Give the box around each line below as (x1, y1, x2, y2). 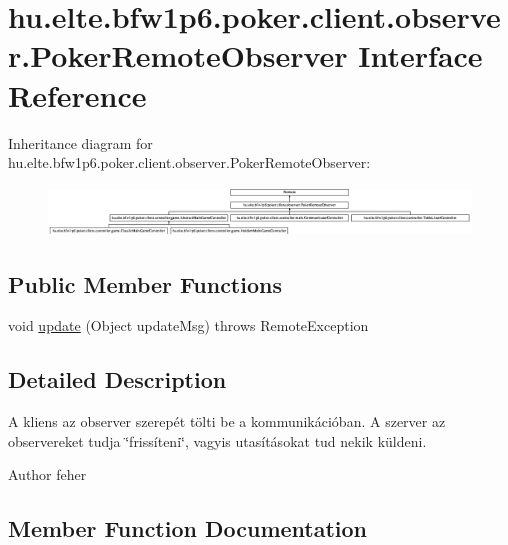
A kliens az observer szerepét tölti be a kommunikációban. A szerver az (8, 411, 446, 432)
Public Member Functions (8, 268, 282, 299)
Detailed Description (8, 364, 227, 395)
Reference (8, 74, 147, 115)
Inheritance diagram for (8, 132, 153, 153)
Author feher (8, 464, 87, 485)
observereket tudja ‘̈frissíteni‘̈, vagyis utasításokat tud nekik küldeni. (8, 430, 427, 451)
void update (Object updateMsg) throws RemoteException (8, 315, 369, 336)
